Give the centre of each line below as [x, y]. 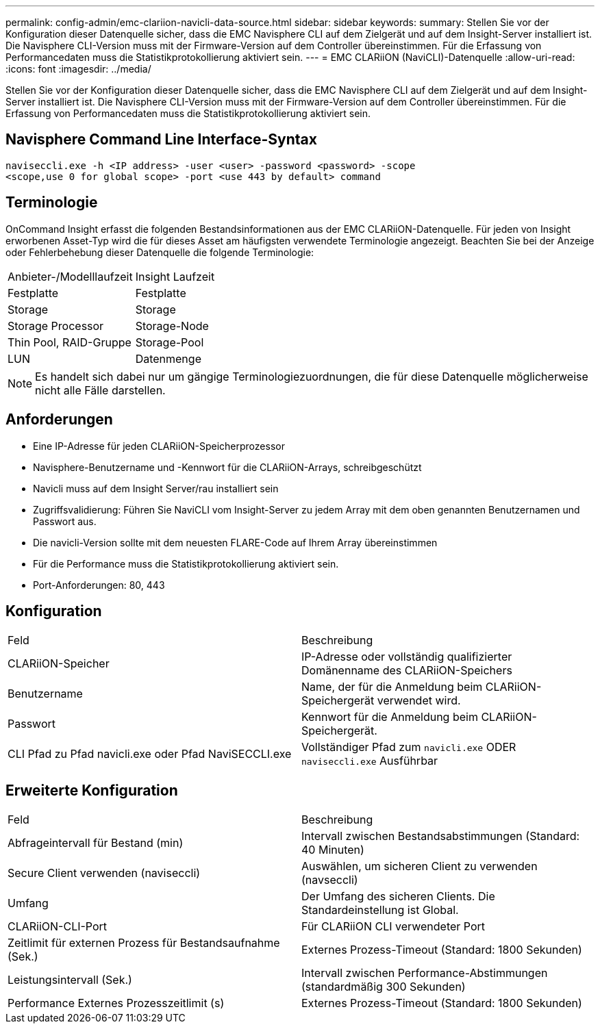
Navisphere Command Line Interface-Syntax [161, 140]
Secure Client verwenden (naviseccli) [104, 873]
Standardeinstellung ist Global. [380, 910]
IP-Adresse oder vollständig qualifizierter [407, 657]
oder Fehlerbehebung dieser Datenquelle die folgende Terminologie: [160, 252]
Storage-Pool [170, 342]
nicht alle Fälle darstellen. [100, 390]
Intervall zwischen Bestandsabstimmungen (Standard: [441, 836]
